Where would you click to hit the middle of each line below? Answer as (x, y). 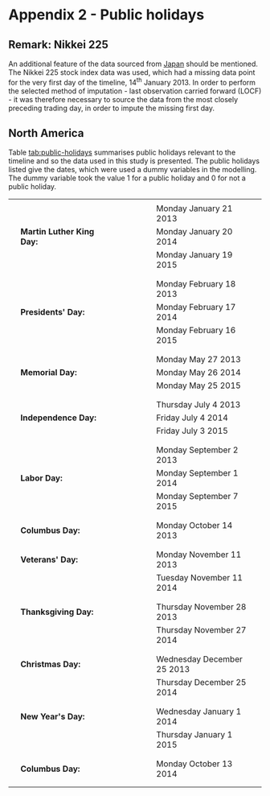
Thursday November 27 (201, 630)
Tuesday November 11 (200, 578)
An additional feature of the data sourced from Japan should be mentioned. (133, 64)
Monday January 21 (194, 208)
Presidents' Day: (53, 312)
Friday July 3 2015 (192, 431)
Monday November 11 (199, 555)
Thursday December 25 (201, 683)
